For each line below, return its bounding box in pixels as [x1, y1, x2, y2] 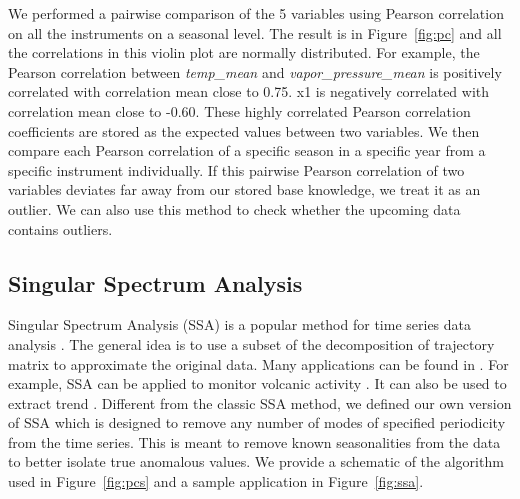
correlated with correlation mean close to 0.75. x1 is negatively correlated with [8, 81, 490, 102]
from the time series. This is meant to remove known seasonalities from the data [8, 431, 501, 452]
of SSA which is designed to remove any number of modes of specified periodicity [8, 412, 506, 433]
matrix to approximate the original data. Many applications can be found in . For [8, 353, 509, 374]
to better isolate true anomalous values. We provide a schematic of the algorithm [8, 451, 504, 472]
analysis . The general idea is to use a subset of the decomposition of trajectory [8, 333, 495, 354]
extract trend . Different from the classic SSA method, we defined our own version [8, 392, 512, 413]
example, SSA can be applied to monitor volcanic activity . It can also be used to [8, 373, 507, 394]
